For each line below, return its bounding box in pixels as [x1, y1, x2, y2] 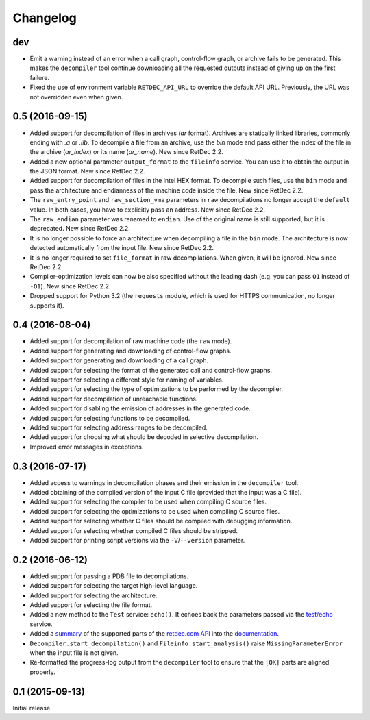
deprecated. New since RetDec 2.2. [29, 225, 130, 233]
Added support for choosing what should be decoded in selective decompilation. [29, 433, 258, 441]
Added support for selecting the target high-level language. [29, 582, 198, 590]
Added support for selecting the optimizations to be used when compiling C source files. [29, 507, 280, 515]
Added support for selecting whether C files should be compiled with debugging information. [29, 517, 293, 525]
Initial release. [12, 704, 52, 712]
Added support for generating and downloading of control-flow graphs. [29, 347, 232, 355]
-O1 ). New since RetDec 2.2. [29, 282, 111, 290]
